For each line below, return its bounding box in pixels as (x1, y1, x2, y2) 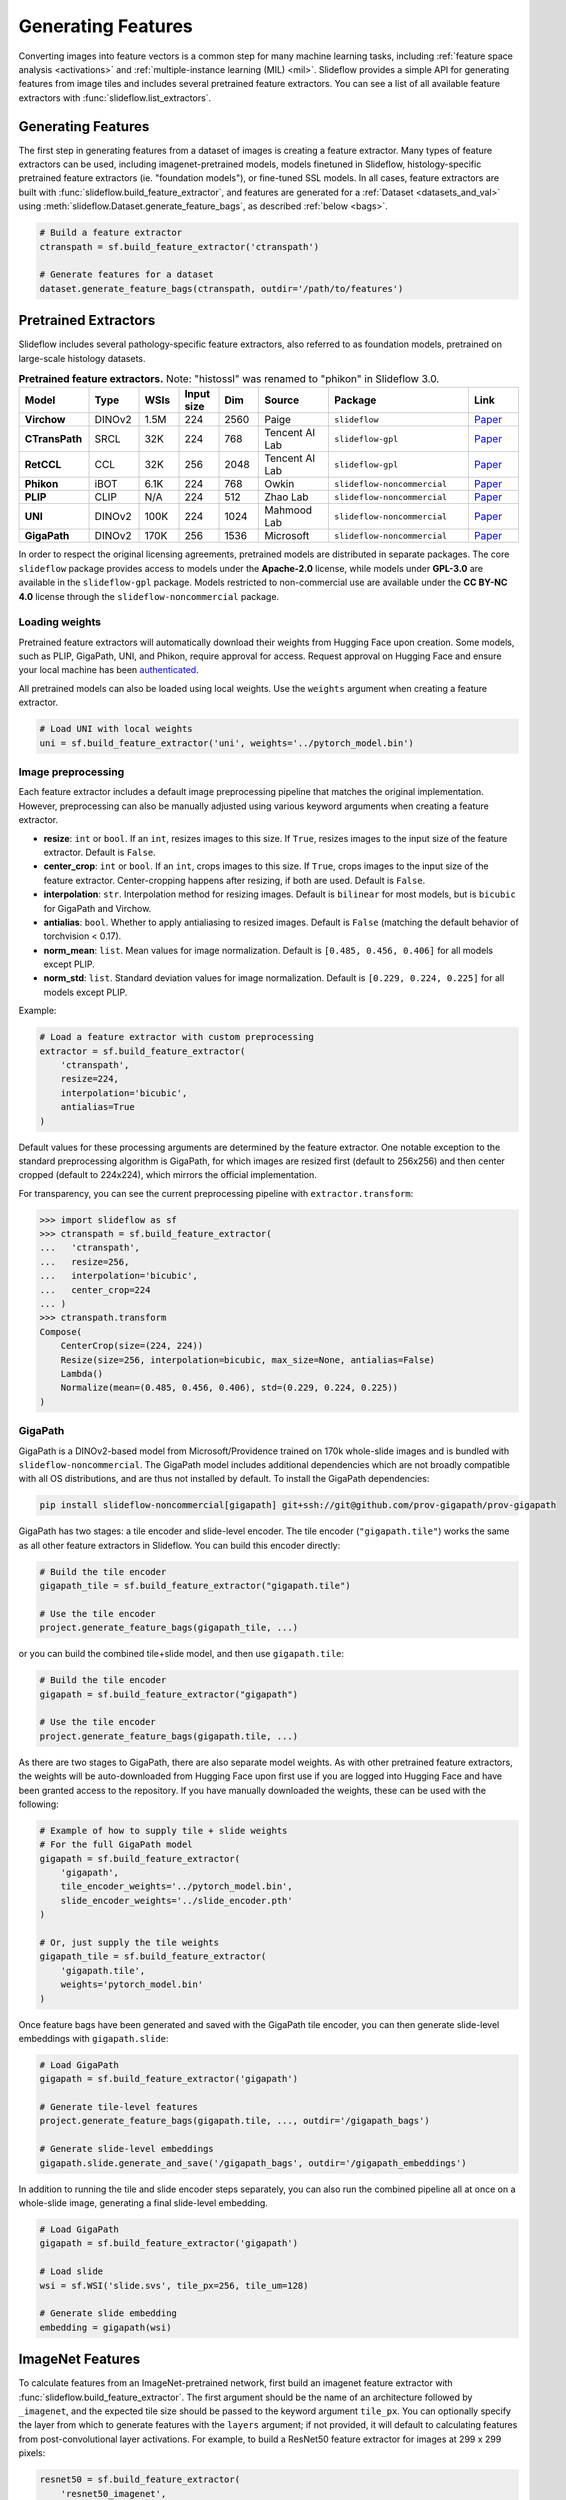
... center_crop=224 (39, 1284, 151, 1295)
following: (18, 1798, 59, 1810)
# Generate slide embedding (39, 2308, 177, 2319)
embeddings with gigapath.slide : (18, 2032, 169, 2044)
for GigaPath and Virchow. (43, 902, 152, 914)
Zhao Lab (264, 490, 309, 504)
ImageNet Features (18, 2351, 140, 2368)
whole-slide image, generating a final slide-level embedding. (18, 2197, 269, 2209)
